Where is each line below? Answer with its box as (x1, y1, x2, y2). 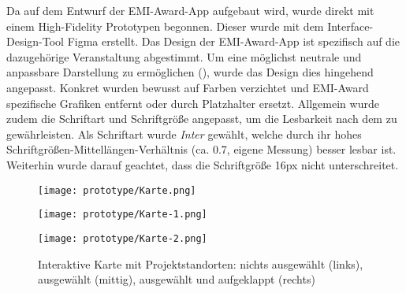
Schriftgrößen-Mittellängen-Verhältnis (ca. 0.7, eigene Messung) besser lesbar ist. (6, 141, 397, 158)
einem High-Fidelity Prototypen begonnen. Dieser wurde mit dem (6, 17, 324, 34)
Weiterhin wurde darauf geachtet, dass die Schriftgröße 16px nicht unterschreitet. (6, 156, 399, 172)
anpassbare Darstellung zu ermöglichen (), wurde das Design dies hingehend (6, 64, 374, 80)
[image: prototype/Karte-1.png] (38, 209, 207, 221)
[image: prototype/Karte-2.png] (38, 232, 207, 244)
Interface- (327, 17, 374, 34)
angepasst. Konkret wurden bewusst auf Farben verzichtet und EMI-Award (6, 79, 369, 95)
